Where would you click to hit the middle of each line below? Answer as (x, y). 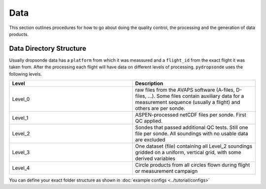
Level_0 (21, 99)
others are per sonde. (160, 108)
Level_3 (21, 153)
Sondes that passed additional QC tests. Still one (192, 127)
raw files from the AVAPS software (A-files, (185, 90)
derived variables (155, 158)
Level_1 (20, 118)
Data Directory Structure (48, 48)
